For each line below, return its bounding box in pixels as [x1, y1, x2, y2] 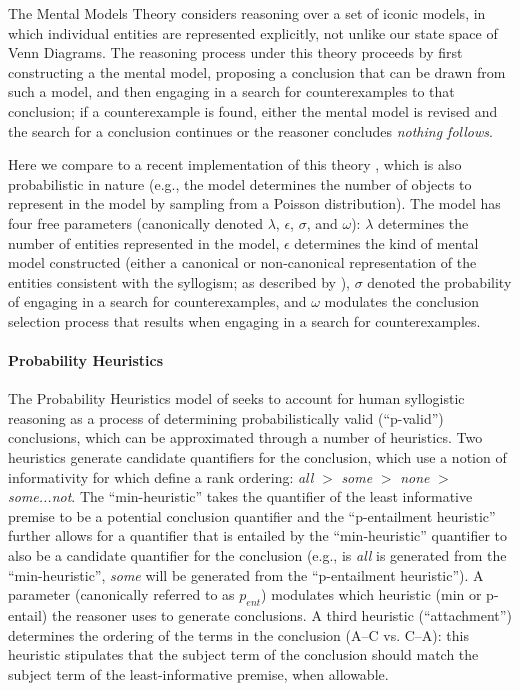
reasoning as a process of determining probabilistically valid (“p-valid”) [8, 407, 444, 428]
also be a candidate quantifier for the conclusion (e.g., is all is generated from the [8, 545, 507, 566]
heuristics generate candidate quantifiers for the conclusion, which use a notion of [8, 447, 507, 468]
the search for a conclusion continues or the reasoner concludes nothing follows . [8, 120, 493, 141]
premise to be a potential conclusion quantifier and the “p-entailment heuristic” [8, 505, 496, 526]
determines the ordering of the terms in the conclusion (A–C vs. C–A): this [8, 624, 469, 645]
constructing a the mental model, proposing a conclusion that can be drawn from [8, 61, 506, 82]
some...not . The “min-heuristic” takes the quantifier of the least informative [8, 486, 473, 507]
